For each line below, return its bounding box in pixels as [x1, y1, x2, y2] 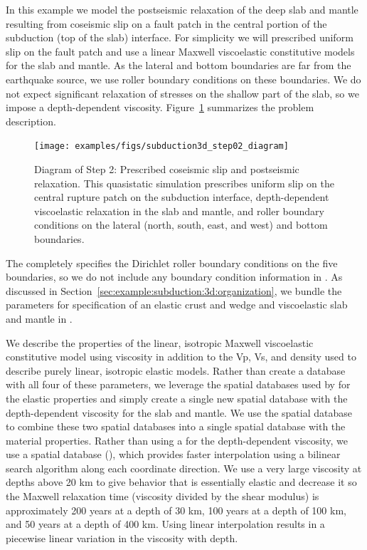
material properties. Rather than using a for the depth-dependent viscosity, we [6, 432, 348, 447]
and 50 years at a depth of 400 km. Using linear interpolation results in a [6, 517, 325, 531]
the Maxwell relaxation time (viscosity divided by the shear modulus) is [6, 489, 319, 504]
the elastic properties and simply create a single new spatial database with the [6, 390, 348, 405]
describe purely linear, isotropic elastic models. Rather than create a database [6, 363, 346, 378]
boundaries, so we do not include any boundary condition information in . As [6, 269, 343, 284]
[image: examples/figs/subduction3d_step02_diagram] [34, 141, 289, 152]
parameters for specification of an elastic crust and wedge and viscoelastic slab [6, 297, 348, 312]
